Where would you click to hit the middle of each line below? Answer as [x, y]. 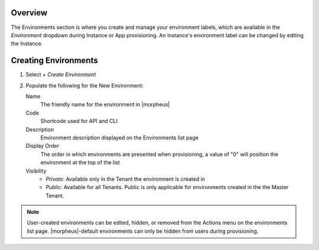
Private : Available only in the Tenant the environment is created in [126, 179]
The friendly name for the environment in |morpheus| [105, 105]
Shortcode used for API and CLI [79, 121]
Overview [29, 13]
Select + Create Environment [61, 74]
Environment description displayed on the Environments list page [120, 137]
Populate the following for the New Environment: [85, 85]
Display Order [43, 146]
